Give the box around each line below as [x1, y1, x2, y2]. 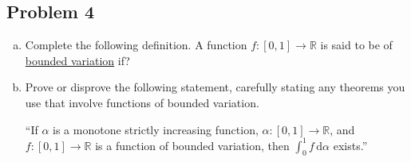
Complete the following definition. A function [25, 37, 247, 53]
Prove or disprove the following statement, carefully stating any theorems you [25, 79, 405, 95]
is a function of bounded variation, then [95, 137, 290, 153]
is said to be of [320, 37, 393, 53]
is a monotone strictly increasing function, [53, 121, 259, 137]
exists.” [333, 137, 368, 153]
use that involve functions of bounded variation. [25, 94, 259, 110]
